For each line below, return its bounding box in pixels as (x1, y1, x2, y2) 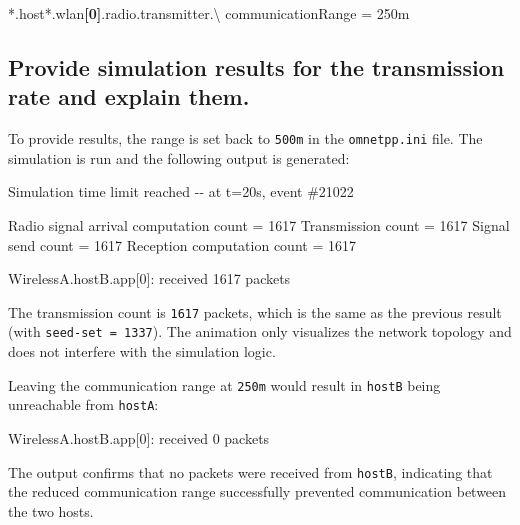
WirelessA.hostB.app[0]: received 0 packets (8, 428, 270, 449)
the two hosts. (8, 500, 94, 521)
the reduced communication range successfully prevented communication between (8, 481, 507, 502)
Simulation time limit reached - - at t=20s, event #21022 (8, 181, 354, 202)
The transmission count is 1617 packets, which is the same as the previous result (8, 301, 502, 322)
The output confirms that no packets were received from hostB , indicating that (8, 461, 493, 482)
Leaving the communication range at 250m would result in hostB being (8, 374, 441, 395)
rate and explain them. (8, 81, 250, 112)
